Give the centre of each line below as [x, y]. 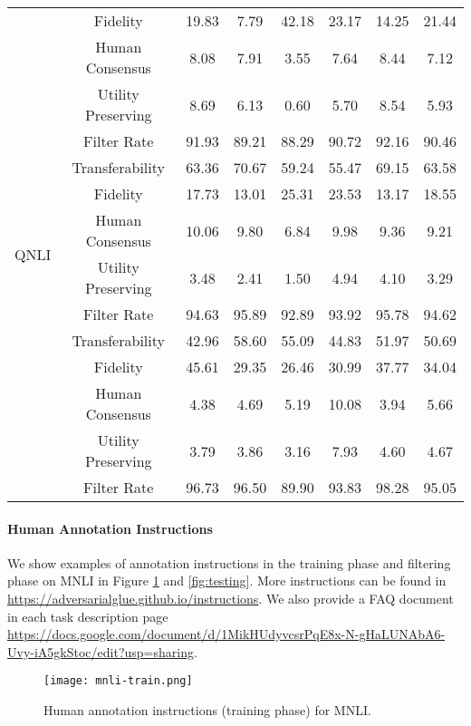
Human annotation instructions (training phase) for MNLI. [207, 710]
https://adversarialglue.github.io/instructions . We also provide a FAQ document [231, 598]
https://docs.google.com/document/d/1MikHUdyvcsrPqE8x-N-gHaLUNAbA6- [226, 634]
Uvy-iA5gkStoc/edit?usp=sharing [101, 651]
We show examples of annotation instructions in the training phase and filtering [229, 562]
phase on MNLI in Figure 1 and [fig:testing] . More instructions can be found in [227, 581]
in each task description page [88, 616]
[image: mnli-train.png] [118, 681]
